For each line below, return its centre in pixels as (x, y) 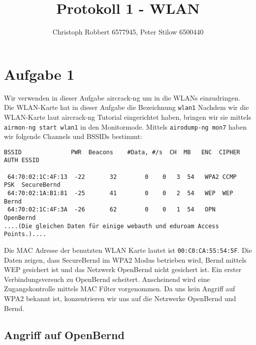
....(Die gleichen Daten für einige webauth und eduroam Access (112, 226)
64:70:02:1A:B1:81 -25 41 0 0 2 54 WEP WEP (120, 193)
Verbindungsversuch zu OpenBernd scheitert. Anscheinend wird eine (107, 279)
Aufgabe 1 (39, 74)
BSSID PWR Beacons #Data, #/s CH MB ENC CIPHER (122, 152)
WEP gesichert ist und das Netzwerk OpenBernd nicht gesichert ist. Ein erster (123, 269)
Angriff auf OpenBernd (64, 334)
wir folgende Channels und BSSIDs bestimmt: (73, 136)
